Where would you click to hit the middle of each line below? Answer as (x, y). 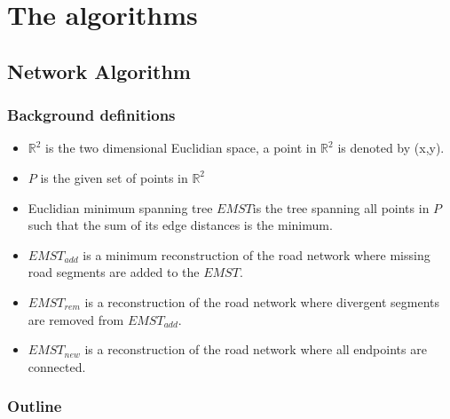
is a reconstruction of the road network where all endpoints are (256, 349)
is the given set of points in (114, 177)
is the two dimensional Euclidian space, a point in (181, 148)
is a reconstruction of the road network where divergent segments (262, 301)
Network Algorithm (99, 71)
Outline (35, 406)
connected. (57, 366)
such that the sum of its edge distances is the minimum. (180, 225)
